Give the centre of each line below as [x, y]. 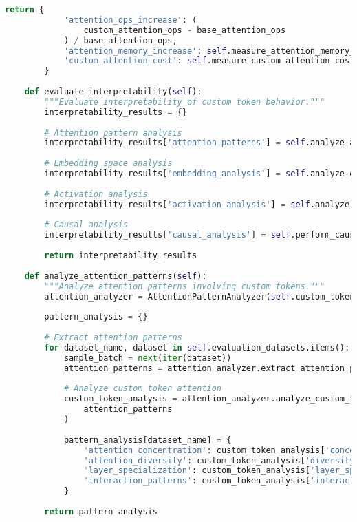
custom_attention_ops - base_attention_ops [185, 30]
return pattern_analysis [101, 511]
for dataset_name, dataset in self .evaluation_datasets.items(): [197, 347]
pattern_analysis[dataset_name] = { [148, 440]
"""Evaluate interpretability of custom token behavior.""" [185, 102]
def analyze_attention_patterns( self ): [116, 276]
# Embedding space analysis [108, 164]
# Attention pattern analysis [113, 133]
